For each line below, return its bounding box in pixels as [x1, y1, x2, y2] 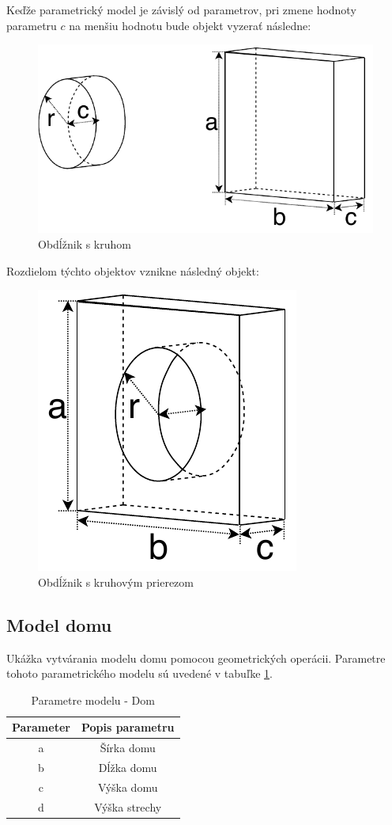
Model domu [6, 612, 112, 637]
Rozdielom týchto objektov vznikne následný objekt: [6, 262, 259, 279]
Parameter [12, 719, 70, 736]
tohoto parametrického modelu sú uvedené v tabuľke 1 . [6, 665, 273, 682]
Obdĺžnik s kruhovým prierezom [38, 573, 194, 590]
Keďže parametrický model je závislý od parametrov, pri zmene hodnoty [6, 2, 356, 17]
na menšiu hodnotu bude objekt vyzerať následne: [69, 17, 311, 33]
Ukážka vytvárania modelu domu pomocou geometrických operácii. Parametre [6, 649, 386, 666]
